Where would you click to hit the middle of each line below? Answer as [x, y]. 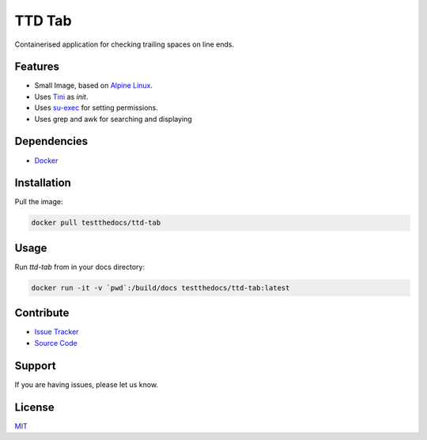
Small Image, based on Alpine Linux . [94, 85]
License [34, 407]
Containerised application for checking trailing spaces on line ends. [125, 44]
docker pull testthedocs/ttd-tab [96, 223]
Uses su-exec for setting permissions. [96, 108]
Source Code [56, 343]
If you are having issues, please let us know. [86, 385]
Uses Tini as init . [61, 97]
